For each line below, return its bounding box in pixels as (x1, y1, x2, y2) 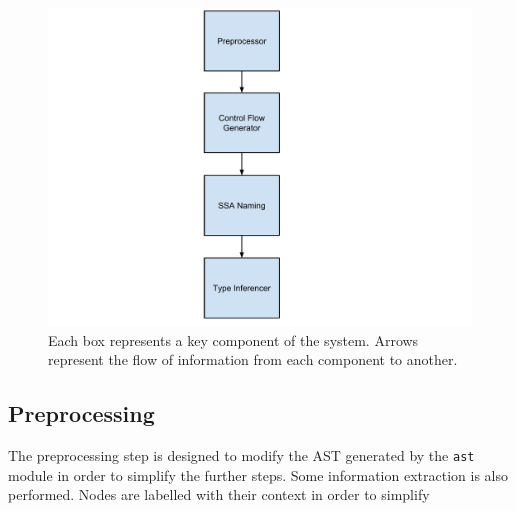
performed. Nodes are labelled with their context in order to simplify (8, 484, 430, 505)
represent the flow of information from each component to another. (48, 349, 458, 370)
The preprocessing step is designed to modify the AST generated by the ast (8, 444, 475, 465)
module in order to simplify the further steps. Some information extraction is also (8, 464, 508, 485)
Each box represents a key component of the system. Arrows (48, 329, 419, 350)
